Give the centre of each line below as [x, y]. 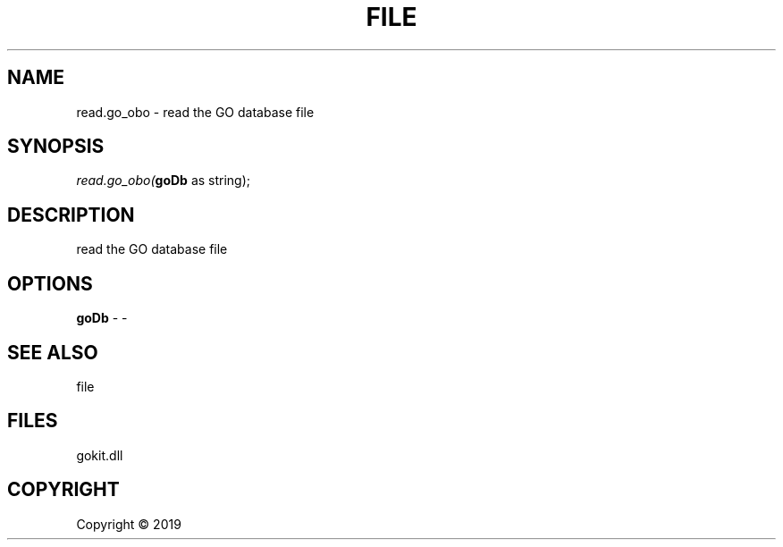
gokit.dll [100, 455]
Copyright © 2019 [129, 524]
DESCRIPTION [71, 215]
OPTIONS [50, 283]
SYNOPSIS [56, 147]
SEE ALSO [53, 352]
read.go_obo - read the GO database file [195, 112]
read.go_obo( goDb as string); [164, 181]
